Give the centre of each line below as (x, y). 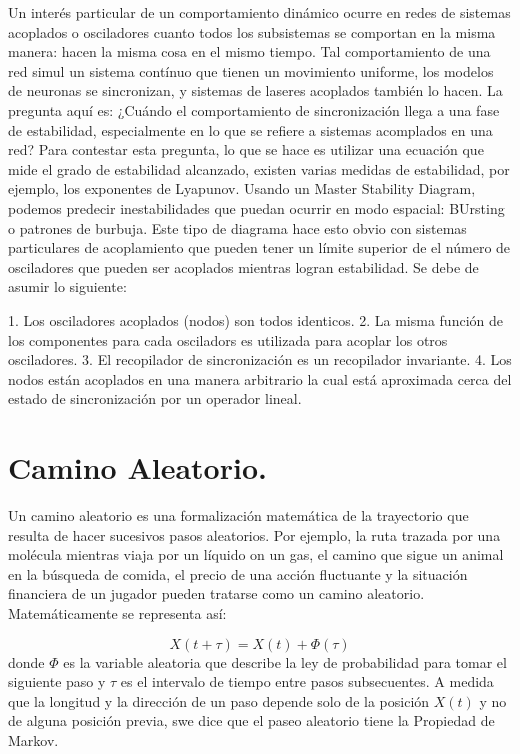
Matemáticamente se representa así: (117, 612)
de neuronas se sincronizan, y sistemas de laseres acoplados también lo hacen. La (255, 90)
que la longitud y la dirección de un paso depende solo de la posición (219, 700)
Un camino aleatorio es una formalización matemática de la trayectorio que (238, 515)
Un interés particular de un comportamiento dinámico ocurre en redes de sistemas (259, 12)
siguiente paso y (57, 681)
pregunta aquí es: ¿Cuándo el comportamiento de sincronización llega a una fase (254, 109)
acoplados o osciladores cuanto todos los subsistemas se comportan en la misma (252, 31)
